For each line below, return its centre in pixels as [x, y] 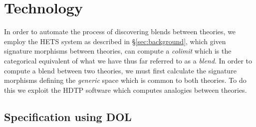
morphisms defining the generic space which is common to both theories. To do [125, 80]
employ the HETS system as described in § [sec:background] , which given [115, 41]
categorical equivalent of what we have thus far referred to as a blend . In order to [128, 60]
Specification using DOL [68, 116]
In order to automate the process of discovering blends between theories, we [120, 32]
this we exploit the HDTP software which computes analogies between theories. [126, 90]
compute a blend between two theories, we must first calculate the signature [120, 70]
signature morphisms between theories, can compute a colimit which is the [118, 51]
